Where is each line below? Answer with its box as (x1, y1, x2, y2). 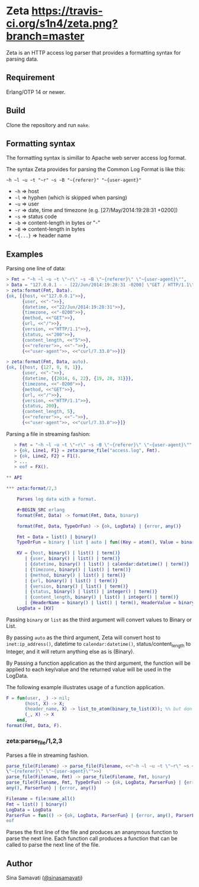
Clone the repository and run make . (6, 121, 90, 128)
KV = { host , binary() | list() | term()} (17, 550, 121, 556)
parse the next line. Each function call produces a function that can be (6, 835, 178, 842)
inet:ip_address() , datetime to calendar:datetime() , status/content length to (6, 640, 191, 649)
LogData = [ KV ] (17, 605, 54, 611)
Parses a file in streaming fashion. (6, 752, 89, 759)
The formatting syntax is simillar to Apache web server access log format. (6, 154, 187, 162)
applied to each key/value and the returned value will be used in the (6, 665, 172, 673)
